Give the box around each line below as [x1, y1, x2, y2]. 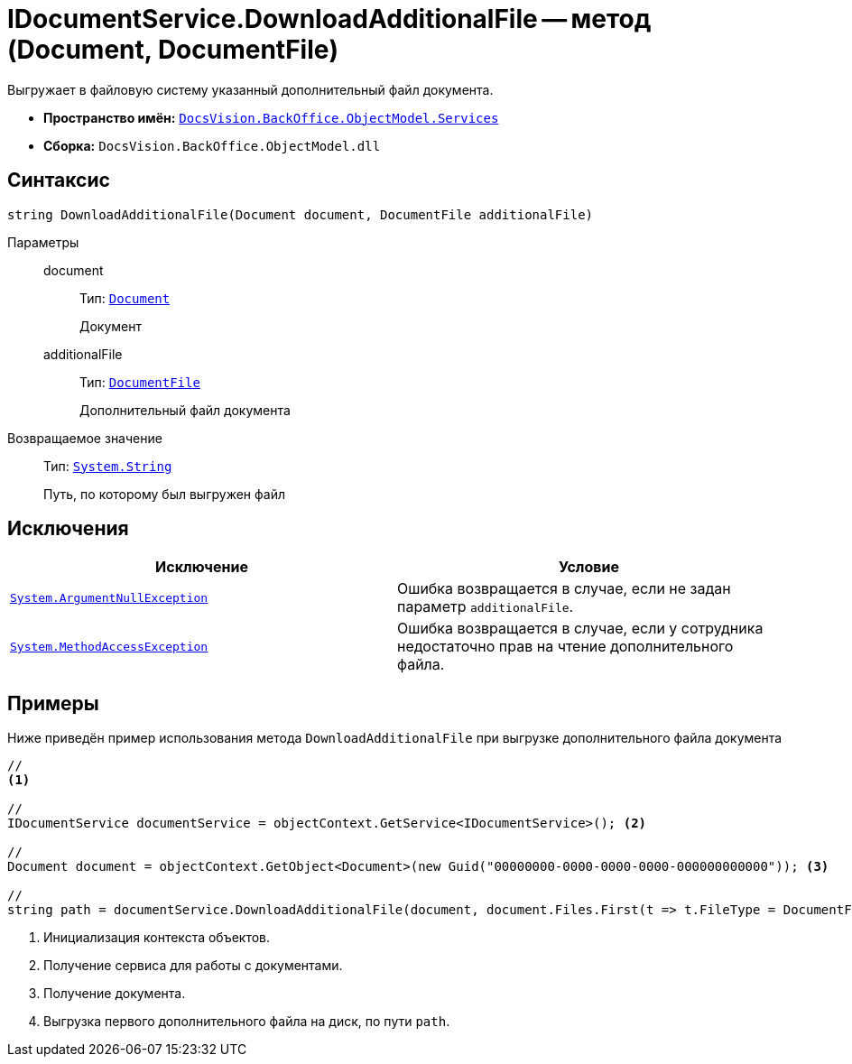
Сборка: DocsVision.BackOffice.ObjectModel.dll [43, 137, 381, 153]
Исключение [155, 558, 248, 577]
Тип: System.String [43, 458, 172, 474]
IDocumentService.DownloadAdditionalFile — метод [7, 4, 652, 34]
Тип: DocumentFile [79, 374, 200, 390]
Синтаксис [7, 169, 110, 192]
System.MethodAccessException [10, 639, 208, 653]
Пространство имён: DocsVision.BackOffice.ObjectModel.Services [43, 109, 499, 125]
